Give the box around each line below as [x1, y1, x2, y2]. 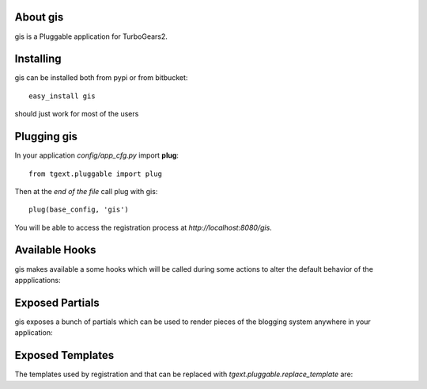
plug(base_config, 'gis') [28, 205, 130, 214]
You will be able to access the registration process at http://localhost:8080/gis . [14, 223, 272, 232]
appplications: [14, 275, 61, 284]
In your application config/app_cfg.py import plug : [14, 151, 179, 160]
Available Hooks [14, 243, 96, 257]
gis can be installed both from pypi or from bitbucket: [14, 73, 188, 82]
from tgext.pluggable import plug [28, 169, 162, 178]
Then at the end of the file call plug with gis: [14, 186, 158, 196]
